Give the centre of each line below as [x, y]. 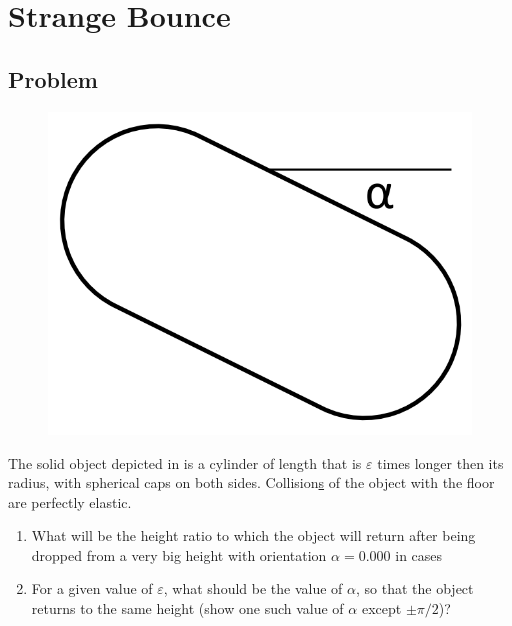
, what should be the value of [253, 588]
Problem [53, 78]
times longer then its [440, 462]
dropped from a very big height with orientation [179, 554]
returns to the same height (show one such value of [187, 608]
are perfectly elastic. [70, 501]
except [381, 608]
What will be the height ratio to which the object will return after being [253, 535]
